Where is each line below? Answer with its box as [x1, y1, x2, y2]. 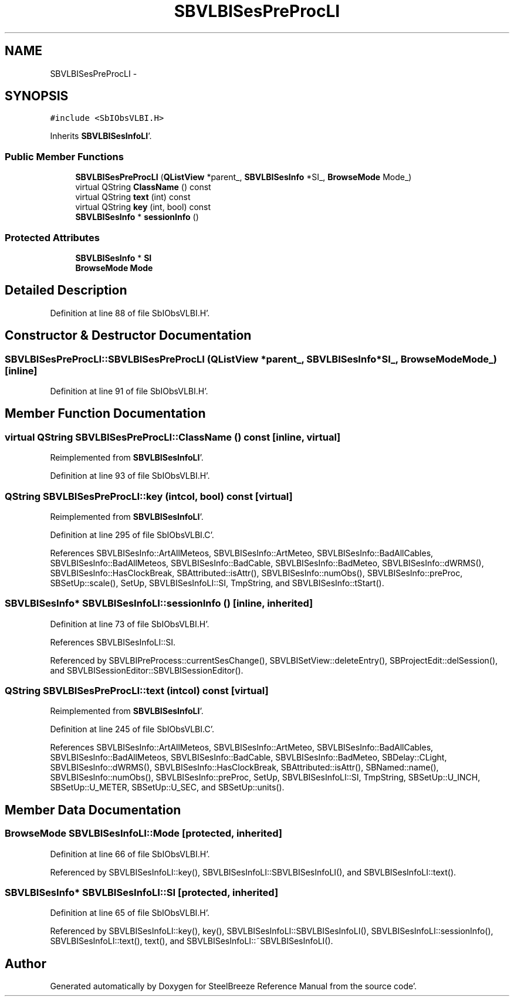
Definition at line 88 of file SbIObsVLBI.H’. [50, 307, 210, 318]
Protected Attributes [5, 231, 100, 244]
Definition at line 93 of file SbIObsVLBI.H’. [50, 471, 210, 481]
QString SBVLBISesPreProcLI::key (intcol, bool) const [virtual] [5, 490, 293, 502]
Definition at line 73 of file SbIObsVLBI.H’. [50, 618, 209, 629]
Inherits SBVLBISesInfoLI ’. [50, 131, 152, 141]
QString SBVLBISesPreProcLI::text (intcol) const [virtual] [5, 685, 269, 697]
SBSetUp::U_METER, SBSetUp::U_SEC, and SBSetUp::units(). [50, 782, 285, 793]
